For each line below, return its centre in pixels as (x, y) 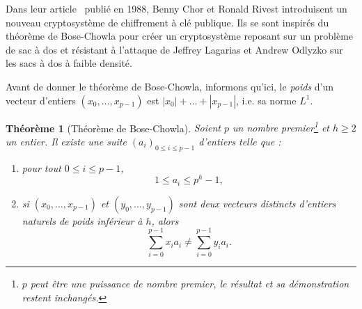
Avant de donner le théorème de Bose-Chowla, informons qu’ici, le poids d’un (170, 86)
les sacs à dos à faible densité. (69, 63)
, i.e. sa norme (266, 100)
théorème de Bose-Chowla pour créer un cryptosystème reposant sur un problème (180, 36)
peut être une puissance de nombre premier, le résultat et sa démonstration (190, 284)
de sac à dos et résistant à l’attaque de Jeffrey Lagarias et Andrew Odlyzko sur (174, 49)
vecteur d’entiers (41, 100)
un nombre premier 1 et (281, 127)
